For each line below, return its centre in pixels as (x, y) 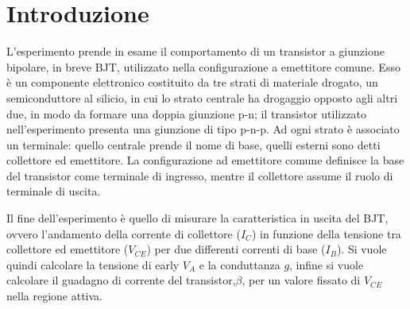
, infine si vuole (327, 264)
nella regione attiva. (54, 296)
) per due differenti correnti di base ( (236, 249)
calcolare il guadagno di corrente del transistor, (121, 280)
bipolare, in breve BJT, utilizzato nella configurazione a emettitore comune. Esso (203, 66)
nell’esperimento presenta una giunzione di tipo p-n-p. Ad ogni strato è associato (203, 129)
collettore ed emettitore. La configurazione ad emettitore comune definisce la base (205, 160)
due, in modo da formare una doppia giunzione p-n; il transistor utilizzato (187, 113)
